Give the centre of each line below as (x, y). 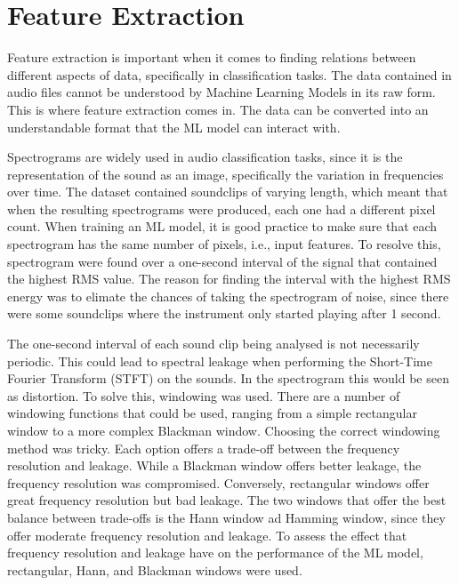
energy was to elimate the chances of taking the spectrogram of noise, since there (228, 296)
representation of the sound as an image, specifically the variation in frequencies (225, 174)
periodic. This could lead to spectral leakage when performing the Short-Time (220, 361)
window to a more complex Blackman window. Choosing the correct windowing (224, 430)
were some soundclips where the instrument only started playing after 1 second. (224, 313)
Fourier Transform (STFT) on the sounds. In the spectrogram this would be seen (228, 378)
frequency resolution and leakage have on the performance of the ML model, (215, 553)
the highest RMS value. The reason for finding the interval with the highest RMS (229, 279)
